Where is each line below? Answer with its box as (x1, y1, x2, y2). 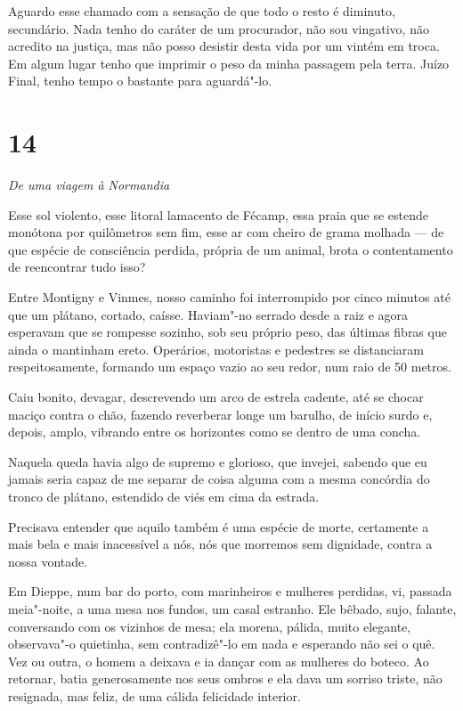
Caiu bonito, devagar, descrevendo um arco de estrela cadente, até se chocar (8, 388, 424, 406)
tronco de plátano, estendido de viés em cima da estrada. (8, 487, 320, 505)
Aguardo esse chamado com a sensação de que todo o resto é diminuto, (8, 2, 395, 20)
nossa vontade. (8, 552, 88, 570)
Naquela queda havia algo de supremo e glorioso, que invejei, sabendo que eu (8, 452, 427, 470)
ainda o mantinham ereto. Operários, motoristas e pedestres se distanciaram (8, 339, 425, 358)
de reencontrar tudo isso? (8, 257, 146, 276)
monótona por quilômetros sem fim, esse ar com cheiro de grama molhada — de (8, 223, 444, 241)
